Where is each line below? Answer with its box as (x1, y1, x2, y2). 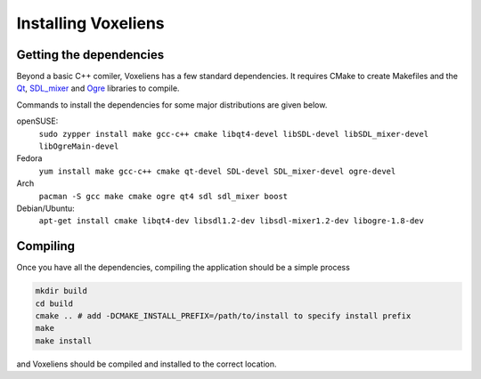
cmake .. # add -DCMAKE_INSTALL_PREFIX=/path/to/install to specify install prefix (35, 311, 412, 321)
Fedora (16, 153, 43, 164)
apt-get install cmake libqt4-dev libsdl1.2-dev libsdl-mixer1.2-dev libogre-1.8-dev (38, 216, 425, 226)
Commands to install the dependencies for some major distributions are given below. (16, 99, 328, 110)
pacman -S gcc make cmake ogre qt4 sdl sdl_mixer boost (38, 191, 289, 201)
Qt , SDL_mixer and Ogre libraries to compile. (16, 83, 180, 93)
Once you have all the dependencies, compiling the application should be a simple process (16, 262, 351, 273)
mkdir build (35, 286, 88, 296)
